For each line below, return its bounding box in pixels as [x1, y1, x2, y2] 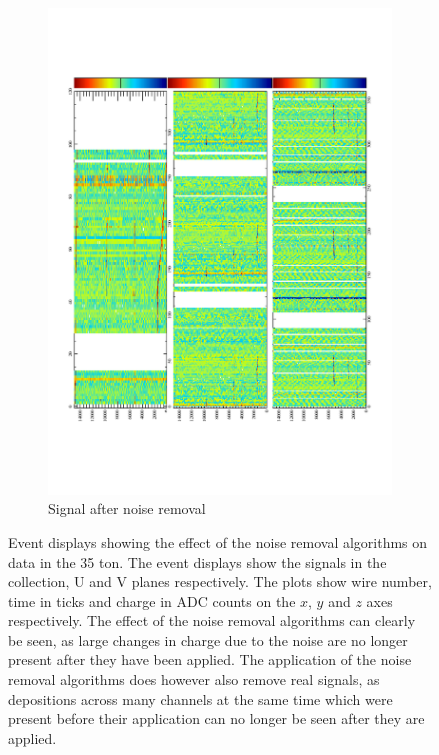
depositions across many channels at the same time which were [8, 688, 393, 709]
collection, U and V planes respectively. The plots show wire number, [8, 571, 432, 592]
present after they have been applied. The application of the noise [8, 649, 412, 670]
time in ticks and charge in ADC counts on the [8, 590, 296, 611]
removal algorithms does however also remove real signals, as [8, 669, 380, 690]
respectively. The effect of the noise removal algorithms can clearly [8, 610, 416, 631]
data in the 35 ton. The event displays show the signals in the [8, 551, 387, 572]
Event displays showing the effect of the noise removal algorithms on [8, 531, 428, 552]
